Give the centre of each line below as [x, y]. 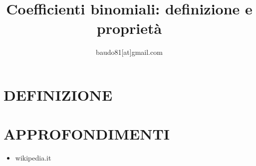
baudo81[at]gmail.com [129, 52]
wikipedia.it [33, 158]
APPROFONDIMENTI [87, 134]
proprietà [129, 28]
